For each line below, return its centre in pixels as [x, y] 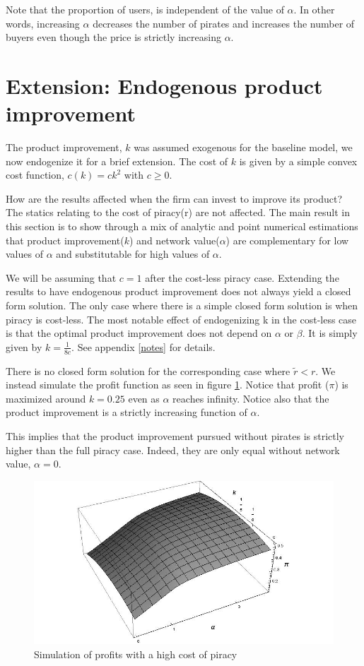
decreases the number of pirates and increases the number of [224, 23]
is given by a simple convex [298, 161]
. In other [314, 9]
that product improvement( [65, 240]
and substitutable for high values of [133, 254]
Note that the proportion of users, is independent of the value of [145, 9]
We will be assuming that [61, 277]
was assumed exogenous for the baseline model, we [243, 147]
